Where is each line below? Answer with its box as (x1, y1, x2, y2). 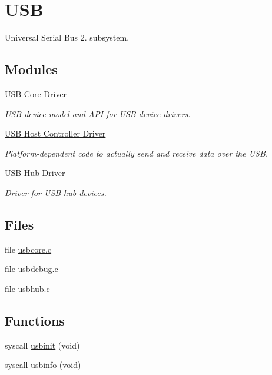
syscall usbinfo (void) (5, 359, 81, 371)
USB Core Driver (5, 87, 67, 99)
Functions (5, 311, 65, 329)
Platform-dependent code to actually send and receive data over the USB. (5, 147, 268, 159)
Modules (5, 60, 58, 78)
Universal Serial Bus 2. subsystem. (5, 31, 130, 44)
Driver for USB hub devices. (5, 186, 107, 198)
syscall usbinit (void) (5, 339, 80, 351)
